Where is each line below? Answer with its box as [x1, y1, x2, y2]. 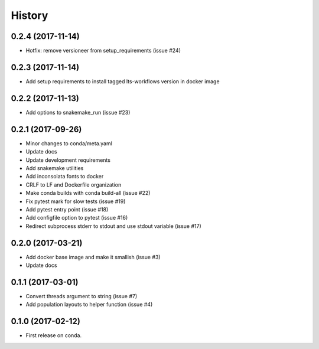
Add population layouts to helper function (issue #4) [25, 301, 153, 308]
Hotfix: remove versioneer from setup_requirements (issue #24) [25, 47, 181, 54]
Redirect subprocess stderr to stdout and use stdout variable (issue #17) [25, 222, 202, 230]
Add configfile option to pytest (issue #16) [25, 214, 128, 221]
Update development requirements [25, 156, 110, 164]
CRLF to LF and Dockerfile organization [25, 181, 122, 188]
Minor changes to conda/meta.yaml [25, 139, 112, 147]
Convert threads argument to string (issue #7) [25, 292, 138, 299]
